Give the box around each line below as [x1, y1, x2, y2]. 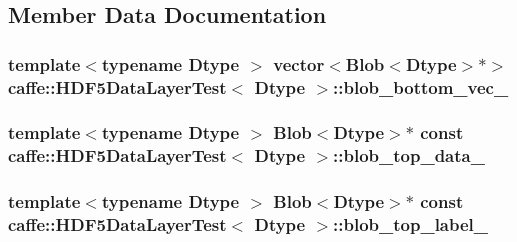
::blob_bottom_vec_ [333, 74, 509, 99]
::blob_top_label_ [333, 212, 489, 237]
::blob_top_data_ [333, 143, 485, 168]
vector [273, 51, 325, 76]
